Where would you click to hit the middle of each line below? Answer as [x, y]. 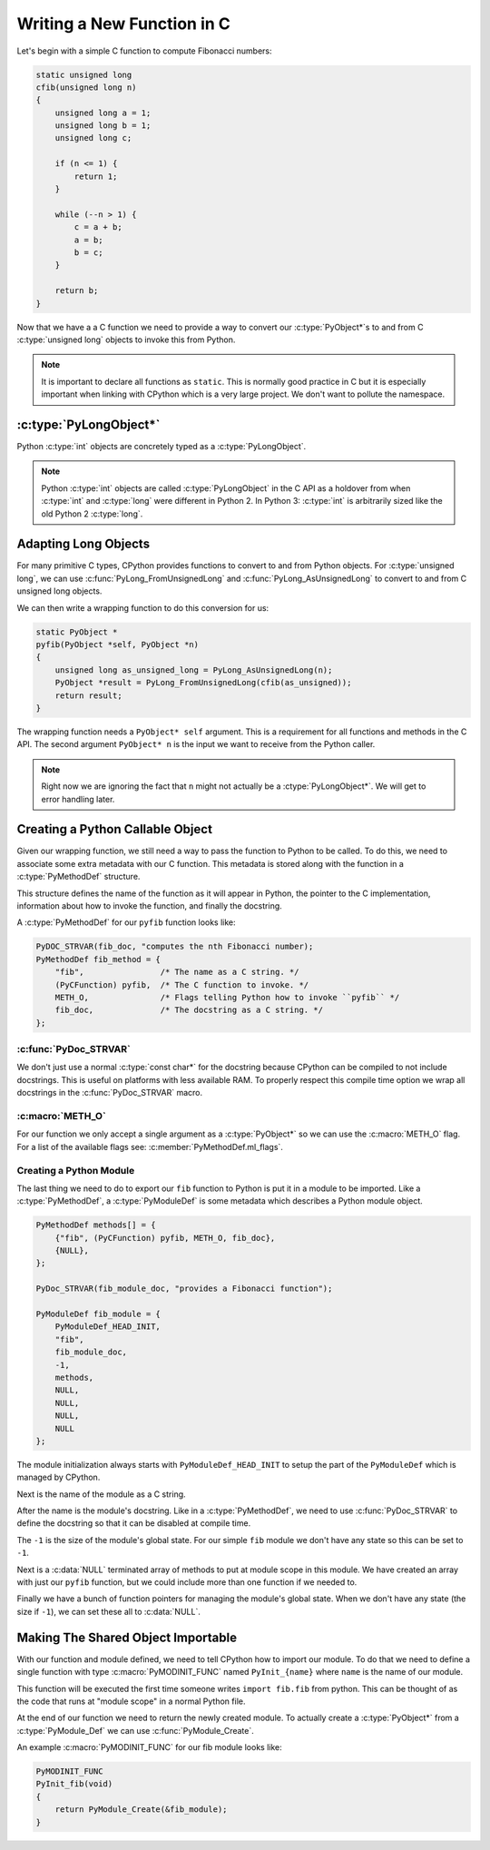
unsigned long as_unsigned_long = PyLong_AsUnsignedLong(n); [194, 670]
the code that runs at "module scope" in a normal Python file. [131, 1701]
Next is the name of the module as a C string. [101, 1494]
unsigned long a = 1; [103, 113]
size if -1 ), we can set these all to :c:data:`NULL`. [109, 1611]
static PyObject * [77, 632]
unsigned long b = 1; [103, 126]
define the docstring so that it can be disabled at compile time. [134, 1523]
